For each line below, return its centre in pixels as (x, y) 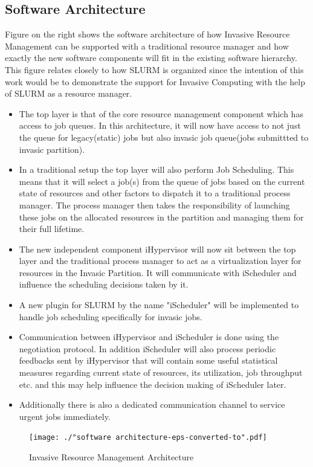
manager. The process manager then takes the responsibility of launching (154, 205)
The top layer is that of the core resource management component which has (161, 113)
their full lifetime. (52, 229)
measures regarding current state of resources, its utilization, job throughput (161, 372)
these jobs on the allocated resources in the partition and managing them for (161, 217)
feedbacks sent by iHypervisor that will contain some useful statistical (148, 360)
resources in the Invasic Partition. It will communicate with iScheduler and (158, 272)
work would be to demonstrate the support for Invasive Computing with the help (155, 81)
